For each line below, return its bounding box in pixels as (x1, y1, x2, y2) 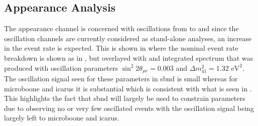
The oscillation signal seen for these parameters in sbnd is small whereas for (4, 73, 238, 84)
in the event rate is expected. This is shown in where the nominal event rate (4, 43, 238, 53)
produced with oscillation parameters (4, 62, 118, 73)
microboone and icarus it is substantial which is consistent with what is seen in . (4, 83, 252, 93)
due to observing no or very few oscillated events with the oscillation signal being (4, 102, 254, 113)
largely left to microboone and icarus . (4, 112, 119, 123)
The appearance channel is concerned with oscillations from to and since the (4, 23, 239, 34)
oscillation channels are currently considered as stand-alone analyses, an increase (4, 33, 252, 43)
